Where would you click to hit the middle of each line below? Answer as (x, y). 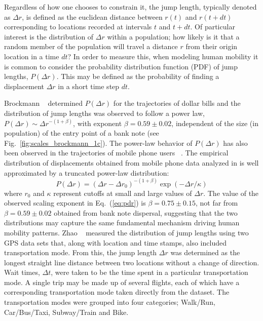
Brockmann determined (44, 103)
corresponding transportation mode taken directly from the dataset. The (117, 292)
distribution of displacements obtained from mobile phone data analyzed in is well (131, 162)
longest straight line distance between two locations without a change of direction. (132, 262)
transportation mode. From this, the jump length (81, 252)
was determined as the (205, 252)
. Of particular (213, 27)
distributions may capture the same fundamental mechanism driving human (122, 223)
